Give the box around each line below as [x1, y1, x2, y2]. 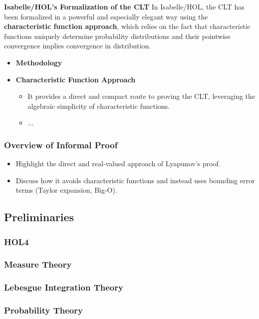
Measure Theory [4, 258, 72, 271]
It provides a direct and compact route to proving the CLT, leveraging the [27, 91, 256, 101]
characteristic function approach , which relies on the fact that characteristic [4, 21, 251, 31]
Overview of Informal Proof [4, 138, 118, 151]
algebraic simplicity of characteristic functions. [27, 100, 170, 111]
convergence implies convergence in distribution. [4, 40, 151, 51]
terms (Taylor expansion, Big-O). [15, 185, 117, 195]
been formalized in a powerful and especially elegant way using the [4, 11, 208, 21]
